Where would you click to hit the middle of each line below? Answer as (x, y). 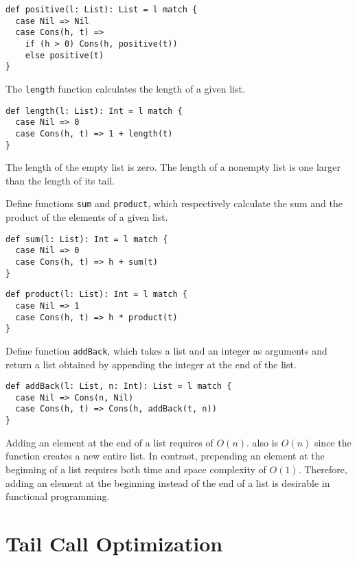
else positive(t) (65, 55)
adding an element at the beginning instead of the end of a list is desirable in (168, 482)
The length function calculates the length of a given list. (125, 88)
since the (333, 442)
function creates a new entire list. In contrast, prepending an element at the (165, 456)
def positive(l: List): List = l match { (102, 10)
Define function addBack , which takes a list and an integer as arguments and (166, 350)
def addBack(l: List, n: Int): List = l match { (119, 386)
